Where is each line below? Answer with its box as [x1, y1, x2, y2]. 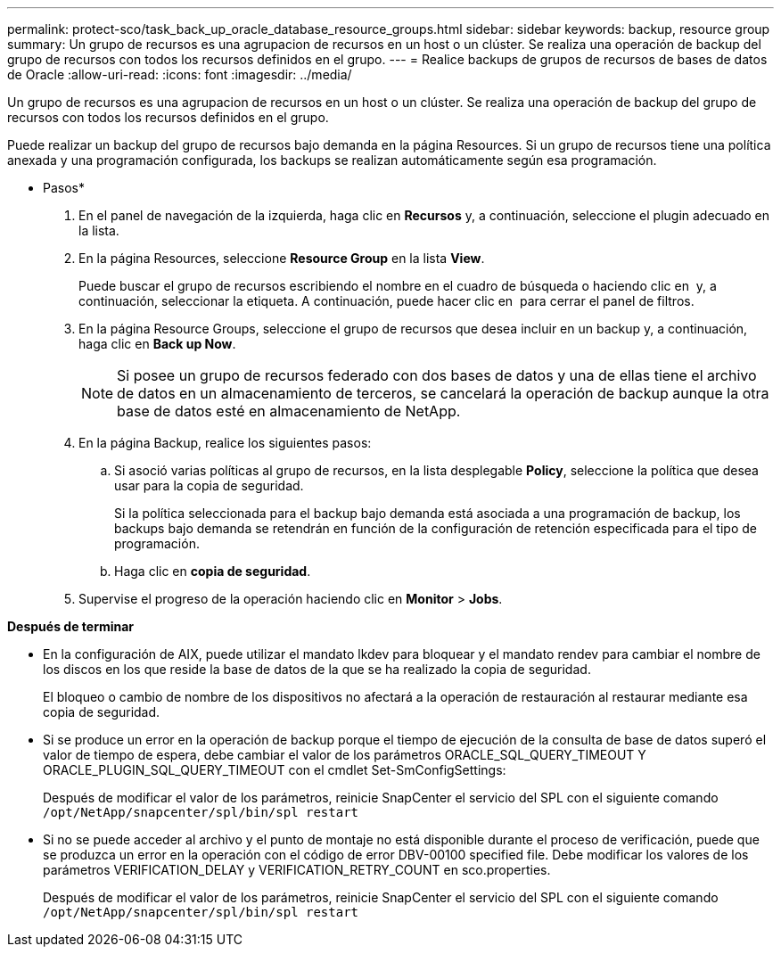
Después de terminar [7, 619, 135, 634]
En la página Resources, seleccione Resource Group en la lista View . [78, 251, 485, 266]
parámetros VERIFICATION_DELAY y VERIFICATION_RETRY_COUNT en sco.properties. [43, 862, 551, 877]
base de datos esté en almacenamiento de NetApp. [117, 402, 461, 420]
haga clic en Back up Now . [78, 336, 236, 351]
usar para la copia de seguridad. [114, 478, 304, 493]
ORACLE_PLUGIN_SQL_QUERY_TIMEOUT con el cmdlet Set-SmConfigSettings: [43, 762, 506, 777]
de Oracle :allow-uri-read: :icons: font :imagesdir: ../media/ [7, 67, 352, 82]
